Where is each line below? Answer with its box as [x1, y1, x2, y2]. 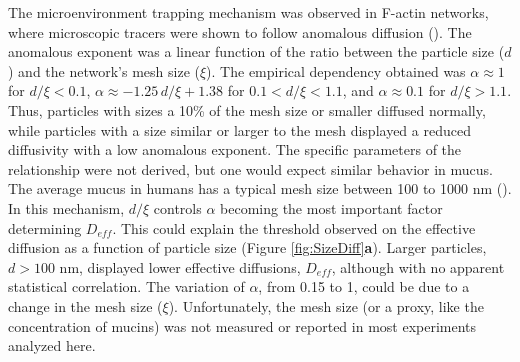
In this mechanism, [8, 197, 125, 218]
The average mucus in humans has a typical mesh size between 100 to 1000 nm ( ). [8, 178, 512, 199]
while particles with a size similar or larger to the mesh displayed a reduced [8, 119, 471, 140]
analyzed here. [8, 335, 96, 356]
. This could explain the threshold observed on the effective [112, 217, 476, 238]
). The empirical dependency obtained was [206, 60, 466, 81]
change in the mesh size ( [8, 295, 163, 316]
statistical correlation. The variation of [8, 276, 245, 297]
